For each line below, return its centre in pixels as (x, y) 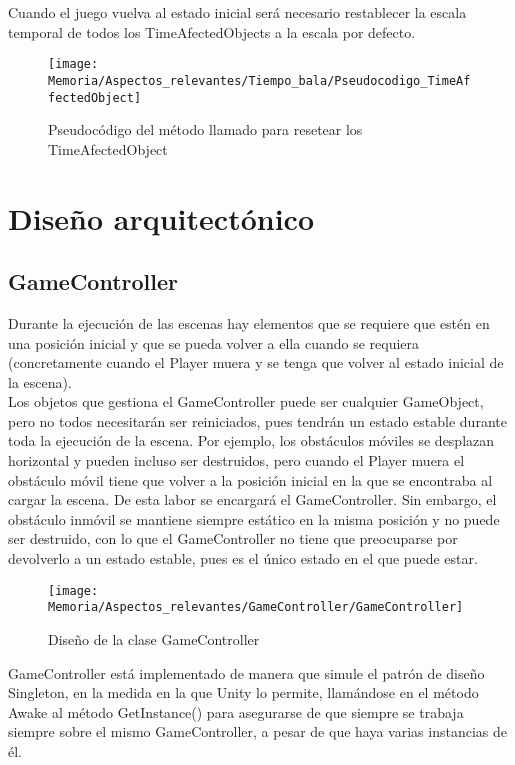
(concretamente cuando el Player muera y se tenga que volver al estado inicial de (256, 362)
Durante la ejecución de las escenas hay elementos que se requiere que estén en (249, 322)
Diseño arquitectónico (161, 217)
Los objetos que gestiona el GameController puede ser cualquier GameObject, (246, 401)
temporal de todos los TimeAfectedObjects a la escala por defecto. (212, 31)
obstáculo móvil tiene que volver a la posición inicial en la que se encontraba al (250, 479)
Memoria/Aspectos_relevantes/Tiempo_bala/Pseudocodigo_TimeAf (259, 80)
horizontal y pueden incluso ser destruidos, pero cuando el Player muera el (236, 460)
